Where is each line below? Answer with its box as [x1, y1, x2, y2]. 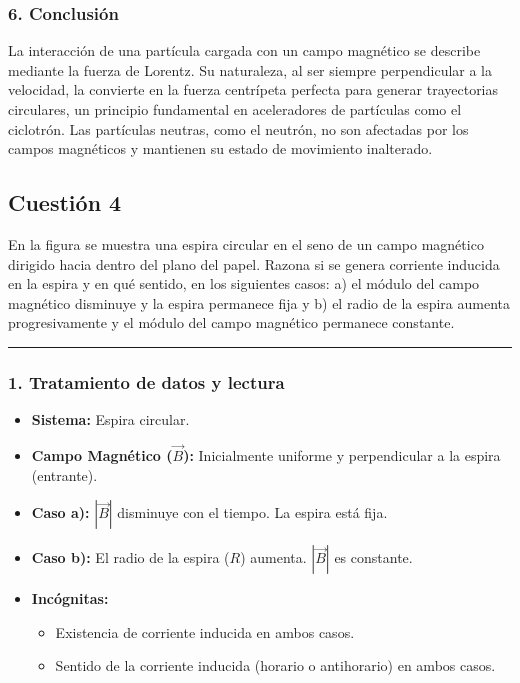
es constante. [334, 547, 413, 568]
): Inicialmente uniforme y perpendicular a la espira [183, 444, 501, 465]
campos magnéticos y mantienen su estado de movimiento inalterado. [8, 138, 433, 159]
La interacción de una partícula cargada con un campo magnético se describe [8, 40, 481, 61]
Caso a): [31, 502, 90, 523]
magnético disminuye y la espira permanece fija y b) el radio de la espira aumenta [8, 292, 511, 313]
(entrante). [31, 464, 98, 485]
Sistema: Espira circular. [31, 409, 190, 430]
